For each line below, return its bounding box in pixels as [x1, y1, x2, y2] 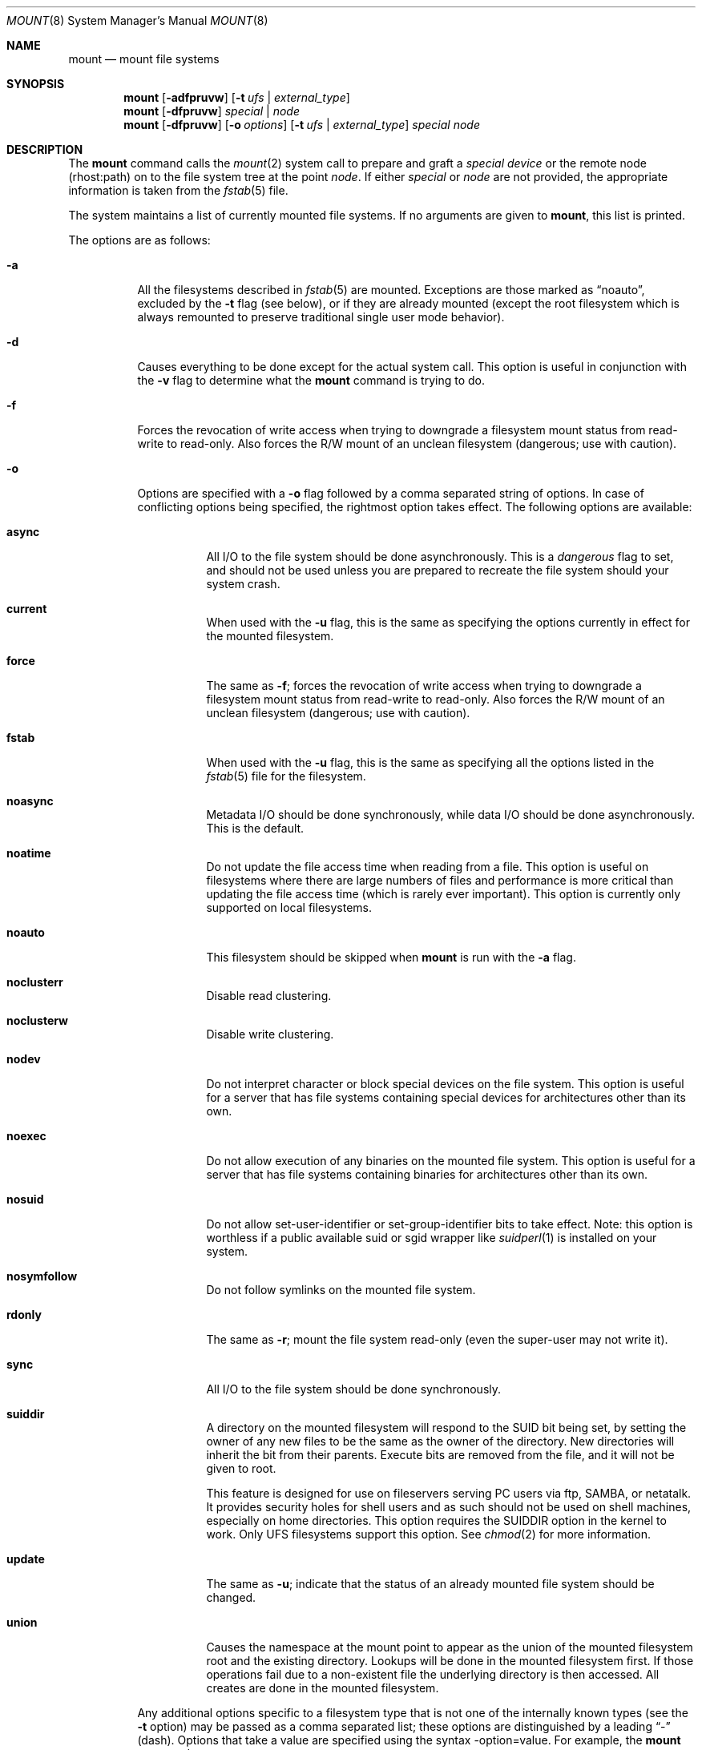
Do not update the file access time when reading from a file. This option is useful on [206, 860, 649, 873]
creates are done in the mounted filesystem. [206, 1681, 439, 1695]
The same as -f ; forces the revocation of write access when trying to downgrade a [206, 679, 642, 692]
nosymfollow [6, 1269, 78, 1283]
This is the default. [206, 821, 305, 835]
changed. [206, 1591, 256, 1604]
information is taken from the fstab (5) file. [68, 183, 288, 197]
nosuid [6, 1192, 44, 1206]
